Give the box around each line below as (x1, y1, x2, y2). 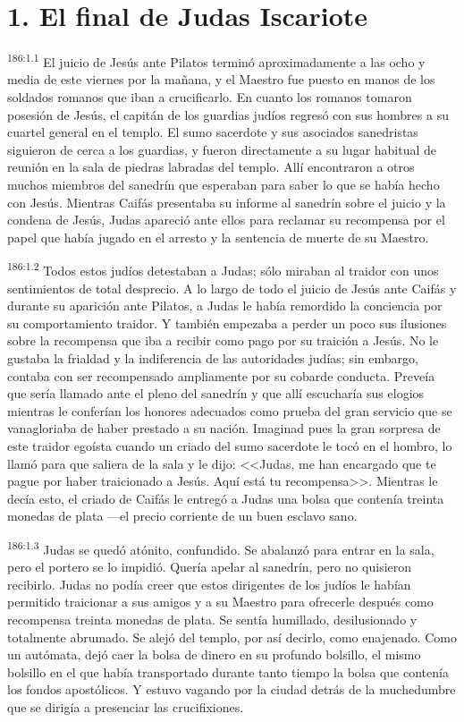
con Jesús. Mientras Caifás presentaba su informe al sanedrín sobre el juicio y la (7, 192, 446, 211)
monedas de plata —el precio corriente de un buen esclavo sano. (7, 506, 358, 525)
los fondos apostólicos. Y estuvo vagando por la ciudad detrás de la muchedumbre (7, 680, 456, 699)
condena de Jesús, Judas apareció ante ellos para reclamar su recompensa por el (7, 210, 445, 229)
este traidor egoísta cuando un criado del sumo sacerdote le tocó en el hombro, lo (7, 436, 452, 454)
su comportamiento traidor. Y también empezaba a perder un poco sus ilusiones (7, 313, 447, 332)
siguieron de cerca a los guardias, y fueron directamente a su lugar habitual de (7, 140, 437, 158)
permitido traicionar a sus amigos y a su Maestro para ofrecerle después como (7, 592, 434, 611)
